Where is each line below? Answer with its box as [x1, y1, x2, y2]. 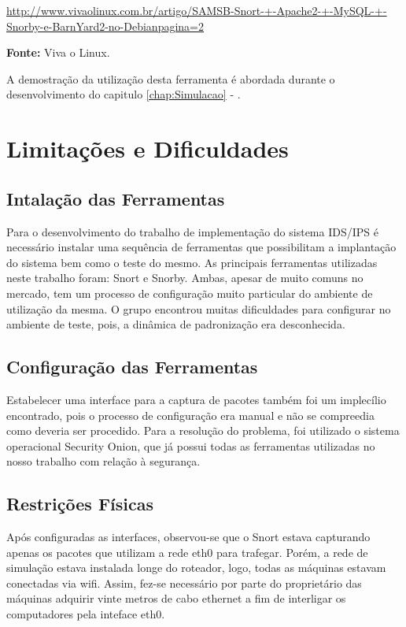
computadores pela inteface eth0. [6, 606, 165, 622]
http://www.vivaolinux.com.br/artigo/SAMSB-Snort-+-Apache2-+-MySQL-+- [6, 2, 387, 18]
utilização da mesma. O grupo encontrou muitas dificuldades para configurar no [6, 300, 391, 317]
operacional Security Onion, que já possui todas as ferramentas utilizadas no [6, 437, 375, 454]
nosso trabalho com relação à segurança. [6, 453, 201, 469]
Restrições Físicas [6, 492, 154, 516]
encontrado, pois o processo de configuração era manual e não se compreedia [6, 406, 375, 423]
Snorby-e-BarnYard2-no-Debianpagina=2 [6, 17, 205, 34]
